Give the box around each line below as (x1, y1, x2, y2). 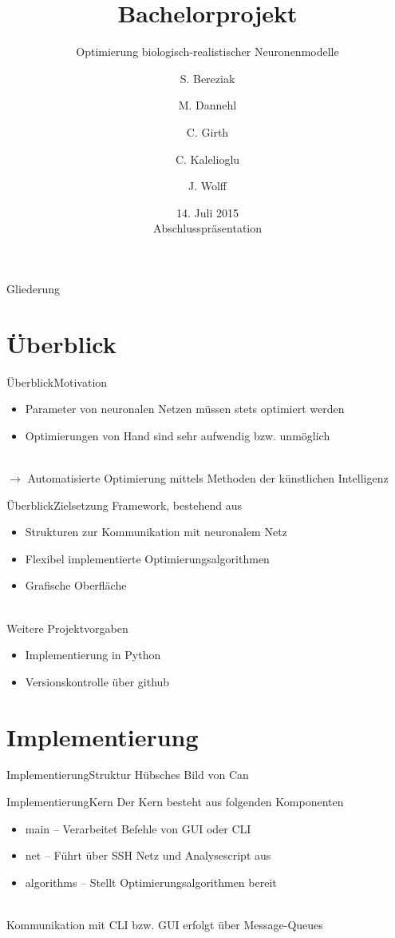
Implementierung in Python (25, 646, 161, 663)
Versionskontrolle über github (25, 673, 170, 690)
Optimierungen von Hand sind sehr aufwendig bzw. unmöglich (25, 427, 330, 443)
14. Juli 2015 (176, 204, 239, 221)
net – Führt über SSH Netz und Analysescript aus (25, 847, 271, 864)
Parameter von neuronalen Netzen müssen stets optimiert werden (25, 400, 345, 417)
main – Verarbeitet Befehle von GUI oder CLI (25, 820, 251, 837)
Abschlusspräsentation (152, 220, 263, 236)
